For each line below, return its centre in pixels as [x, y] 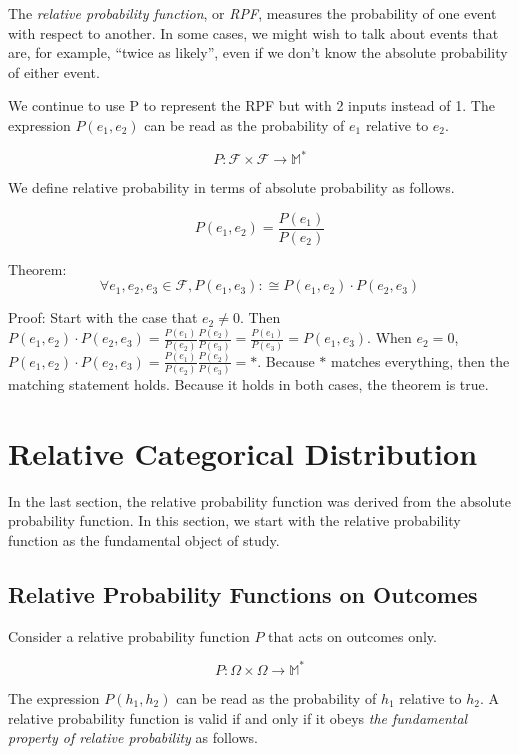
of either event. [54, 71]
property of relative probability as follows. [133, 737]
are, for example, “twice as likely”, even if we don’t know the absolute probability [258, 52]
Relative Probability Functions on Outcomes [243, 594]
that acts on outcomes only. [352, 635]
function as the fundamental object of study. [144, 540]
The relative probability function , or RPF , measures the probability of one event [252, 13]
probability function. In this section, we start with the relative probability [234, 520]
